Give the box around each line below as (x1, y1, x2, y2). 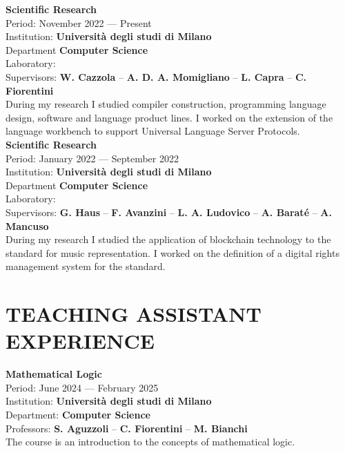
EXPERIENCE (6, 327, 155, 355)
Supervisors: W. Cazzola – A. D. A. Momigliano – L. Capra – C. (6, 69, 307, 84)
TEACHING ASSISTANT (6, 300, 262, 328)
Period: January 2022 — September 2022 (6, 151, 179, 165)
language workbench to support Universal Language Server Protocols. (6, 124, 300, 138)
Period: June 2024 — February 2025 (6, 380, 159, 394)
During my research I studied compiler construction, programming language (6, 97, 326, 111)
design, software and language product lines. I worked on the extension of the (6, 110, 333, 124)
